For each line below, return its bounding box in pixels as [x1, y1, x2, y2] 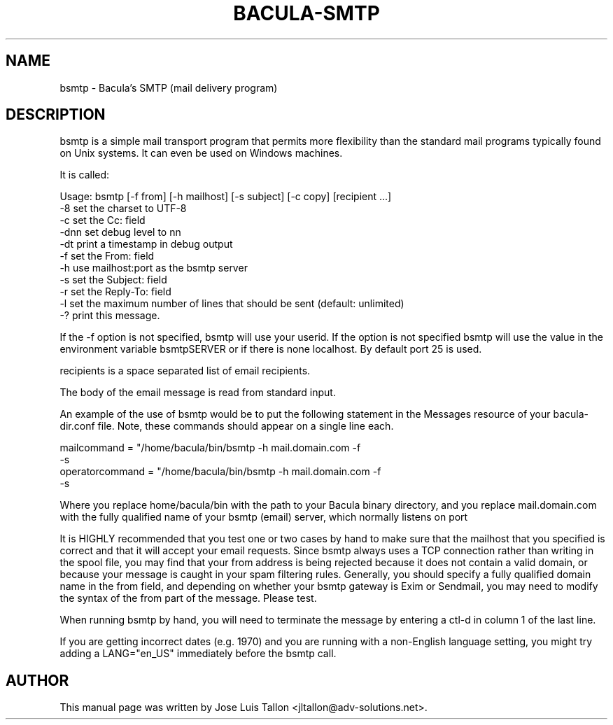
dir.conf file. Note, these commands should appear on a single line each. [59, 420, 394, 432]
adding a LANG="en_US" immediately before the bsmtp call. [59, 647, 337, 660]
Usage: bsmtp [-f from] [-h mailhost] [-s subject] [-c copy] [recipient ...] [59, 190, 392, 203]
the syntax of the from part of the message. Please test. [59, 592, 317, 605]
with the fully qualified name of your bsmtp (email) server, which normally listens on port [59, 511, 468, 523]
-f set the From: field [59, 250, 155, 262]
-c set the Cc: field [59, 214, 146, 227]
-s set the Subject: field [59, 274, 167, 286]
